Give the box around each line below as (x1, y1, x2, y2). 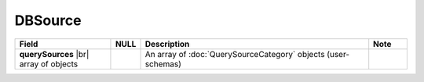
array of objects (19, 59, 79, 70)
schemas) (144, 59, 182, 70)
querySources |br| (19, 48, 90, 59)
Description (144, 38, 190, 49)
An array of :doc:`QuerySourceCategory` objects (144, 48, 325, 59)
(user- (327, 48, 349, 59)
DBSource (14, 12, 82, 29)
